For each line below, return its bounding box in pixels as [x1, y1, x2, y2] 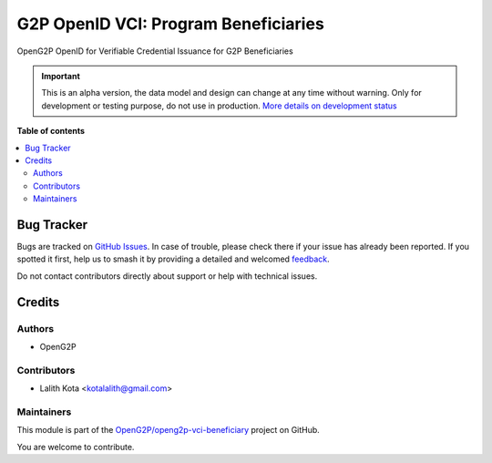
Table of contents [16, 126, 86, 137]
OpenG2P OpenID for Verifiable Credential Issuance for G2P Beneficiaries [16, 46, 293, 57]
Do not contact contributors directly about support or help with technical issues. [16, 270, 318, 282]
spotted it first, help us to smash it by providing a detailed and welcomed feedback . [16, 253, 330, 264]
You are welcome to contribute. [16, 441, 135, 452]
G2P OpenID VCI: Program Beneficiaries [16, 14, 325, 34]
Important [41, 70, 81, 81]
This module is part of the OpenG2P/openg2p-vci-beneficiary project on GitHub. [16, 425, 321, 436]
